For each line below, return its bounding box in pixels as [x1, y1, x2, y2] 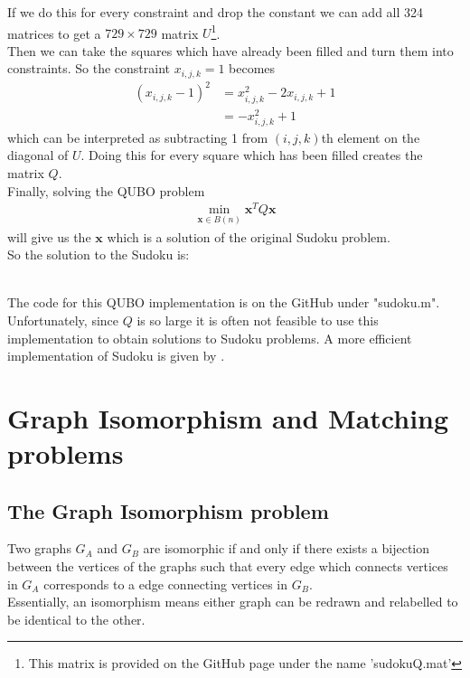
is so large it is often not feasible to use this [136, 310, 379, 329]
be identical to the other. [7, 609, 146, 628]
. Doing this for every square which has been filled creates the [80, 146, 423, 165]
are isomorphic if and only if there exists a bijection [143, 539, 430, 558]
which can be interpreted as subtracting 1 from [7, 127, 268, 146]
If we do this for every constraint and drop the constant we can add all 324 [7, 3, 424, 21]
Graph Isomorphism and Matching [7, 399, 449, 436]
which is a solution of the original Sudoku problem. [107, 227, 390, 246]
